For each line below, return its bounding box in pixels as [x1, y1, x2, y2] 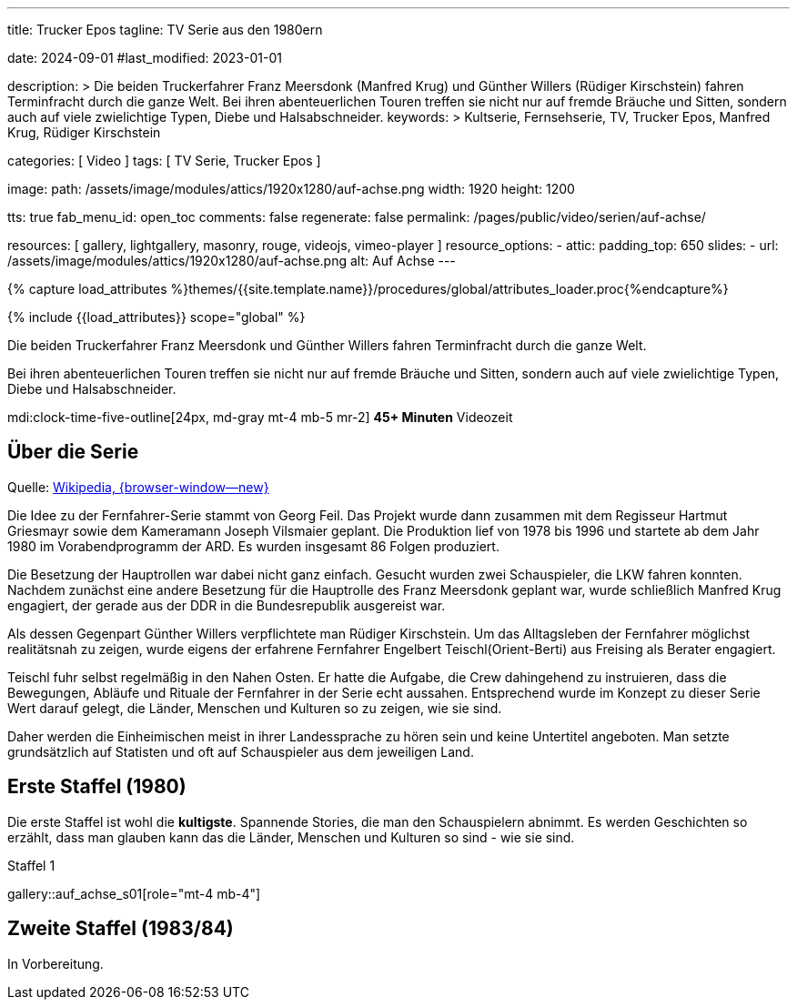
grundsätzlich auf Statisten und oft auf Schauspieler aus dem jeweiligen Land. [7, 743, 474, 760]
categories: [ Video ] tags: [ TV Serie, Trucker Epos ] [7, 153, 321, 168]
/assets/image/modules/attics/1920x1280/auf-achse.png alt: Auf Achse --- [7, 253, 456, 268]
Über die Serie [7, 440, 139, 464]
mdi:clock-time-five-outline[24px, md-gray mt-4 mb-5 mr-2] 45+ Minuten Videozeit [7, 409, 513, 425]
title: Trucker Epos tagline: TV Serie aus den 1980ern [7, 22, 323, 37]
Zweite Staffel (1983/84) [7, 917, 234, 941]
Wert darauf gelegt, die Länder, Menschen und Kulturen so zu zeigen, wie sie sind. [7, 700, 502, 716]
